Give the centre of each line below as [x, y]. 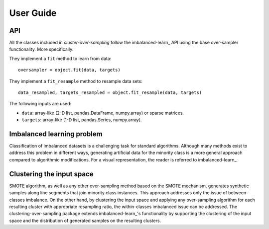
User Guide [33, 13]
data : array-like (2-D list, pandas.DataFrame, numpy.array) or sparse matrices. [103, 113]
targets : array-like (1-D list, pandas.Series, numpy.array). [82, 120]
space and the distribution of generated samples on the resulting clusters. [85, 221]
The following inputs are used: [40, 104]
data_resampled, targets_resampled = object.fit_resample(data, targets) [110, 93]
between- [238, 193]
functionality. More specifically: [42, 49]
